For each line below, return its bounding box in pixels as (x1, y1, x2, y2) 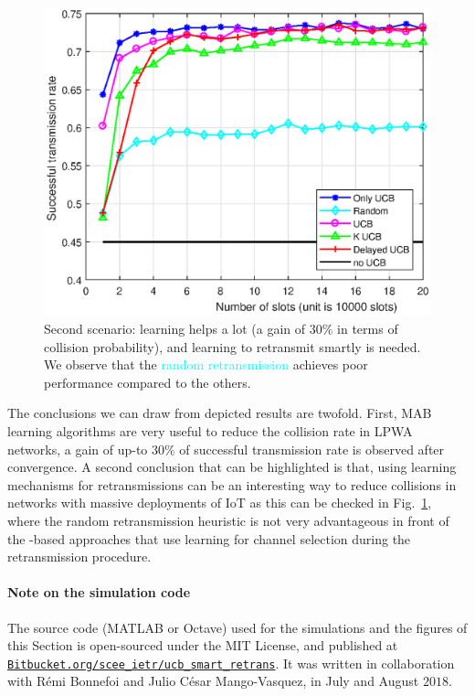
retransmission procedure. (7, 547, 152, 566)
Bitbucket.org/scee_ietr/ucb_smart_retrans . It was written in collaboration (7, 653, 455, 672)
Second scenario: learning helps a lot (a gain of (44, 319, 306, 338)
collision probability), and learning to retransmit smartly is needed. (44, 337, 421, 356)
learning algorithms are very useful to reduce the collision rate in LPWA (7, 422, 413, 441)
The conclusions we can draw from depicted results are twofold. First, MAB (7, 403, 432, 423)
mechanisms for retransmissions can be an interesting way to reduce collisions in (7, 475, 457, 494)
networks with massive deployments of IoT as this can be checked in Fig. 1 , (7, 493, 432, 512)
